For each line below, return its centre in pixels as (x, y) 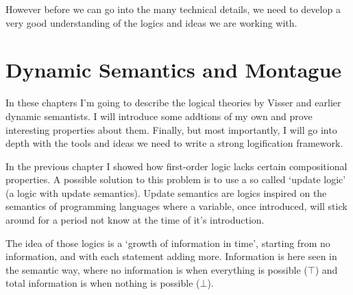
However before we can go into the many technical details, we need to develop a (173, 9)
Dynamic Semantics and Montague (174, 70)
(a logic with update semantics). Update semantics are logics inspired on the (166, 192)
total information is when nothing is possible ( (103, 283)
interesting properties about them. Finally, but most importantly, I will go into (171, 129)
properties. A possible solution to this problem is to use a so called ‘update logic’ (176, 179)
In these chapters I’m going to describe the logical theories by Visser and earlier (173, 103)
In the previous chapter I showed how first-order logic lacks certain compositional (176, 166)
